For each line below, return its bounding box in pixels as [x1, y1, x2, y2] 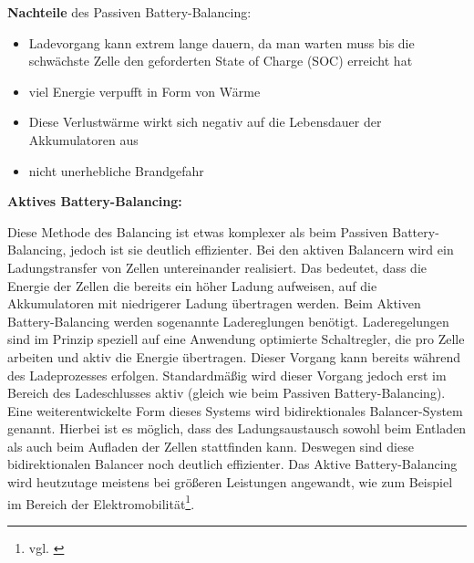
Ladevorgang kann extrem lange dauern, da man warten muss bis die [28, 33, 415, 52]
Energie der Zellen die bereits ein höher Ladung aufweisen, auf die [7, 276, 377, 295]
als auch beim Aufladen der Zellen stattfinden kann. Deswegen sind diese [7, 436, 414, 455]
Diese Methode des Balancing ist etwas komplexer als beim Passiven [7, 222, 388, 241]
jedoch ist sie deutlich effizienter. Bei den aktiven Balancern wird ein [70, 240, 454, 259]
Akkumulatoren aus [28, 130, 139, 149]
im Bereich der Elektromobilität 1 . [7, 491, 195, 513]
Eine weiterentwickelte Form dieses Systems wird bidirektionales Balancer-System [7, 401, 463, 420]
